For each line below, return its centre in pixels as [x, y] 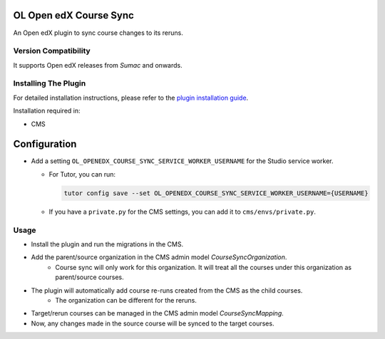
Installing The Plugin [50, 83]
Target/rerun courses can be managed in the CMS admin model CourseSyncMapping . [158, 313]
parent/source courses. [89, 277]
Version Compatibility [52, 51]
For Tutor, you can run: [82, 174]
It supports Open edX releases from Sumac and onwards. [98, 65]
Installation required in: [47, 111]
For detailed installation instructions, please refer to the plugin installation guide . [131, 98]
